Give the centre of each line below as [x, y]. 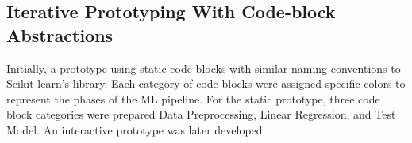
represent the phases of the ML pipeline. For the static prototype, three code [193, 98]
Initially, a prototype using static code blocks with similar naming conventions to [204, 68]
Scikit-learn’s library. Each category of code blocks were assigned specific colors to [206, 83]
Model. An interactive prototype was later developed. [136, 129]
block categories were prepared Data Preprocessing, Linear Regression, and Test [201, 114]
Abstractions [60, 34]
